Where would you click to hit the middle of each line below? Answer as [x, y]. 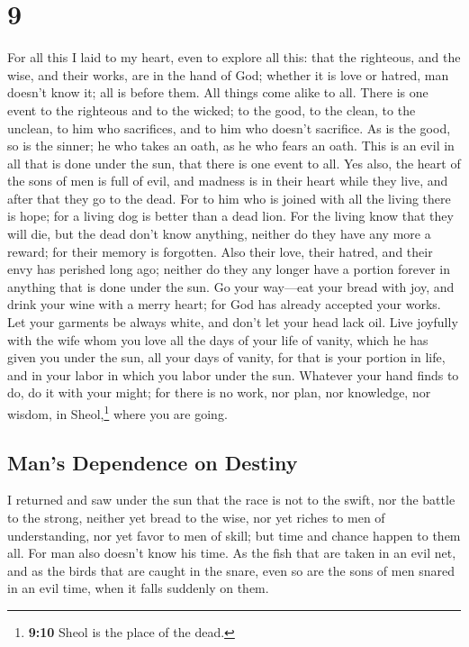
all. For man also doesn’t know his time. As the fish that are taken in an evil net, [232, 553]
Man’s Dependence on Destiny [153, 462]
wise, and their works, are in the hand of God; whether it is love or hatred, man [228, 74]
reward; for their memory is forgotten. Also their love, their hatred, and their [220, 251]
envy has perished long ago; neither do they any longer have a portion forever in [229, 269]
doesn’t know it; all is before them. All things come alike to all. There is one [218, 92]
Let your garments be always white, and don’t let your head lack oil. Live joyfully [233, 322]
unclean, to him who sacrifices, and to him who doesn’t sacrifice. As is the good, [229, 128]
